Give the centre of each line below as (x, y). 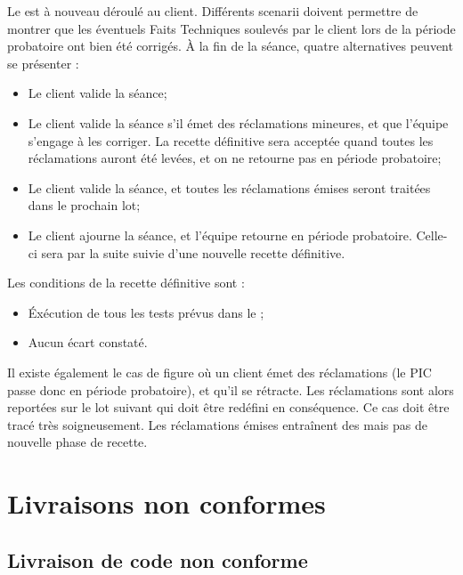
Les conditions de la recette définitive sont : (126, 283)
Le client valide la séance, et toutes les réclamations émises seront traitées (229, 187)
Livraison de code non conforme (158, 559)
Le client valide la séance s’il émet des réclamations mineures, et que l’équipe (238, 122)
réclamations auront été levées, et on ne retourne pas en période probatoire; (235, 158)
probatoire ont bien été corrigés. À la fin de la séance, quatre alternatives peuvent (230, 46)
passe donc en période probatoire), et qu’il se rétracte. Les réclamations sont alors (231, 389)
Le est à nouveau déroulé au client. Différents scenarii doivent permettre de (213, 11)
